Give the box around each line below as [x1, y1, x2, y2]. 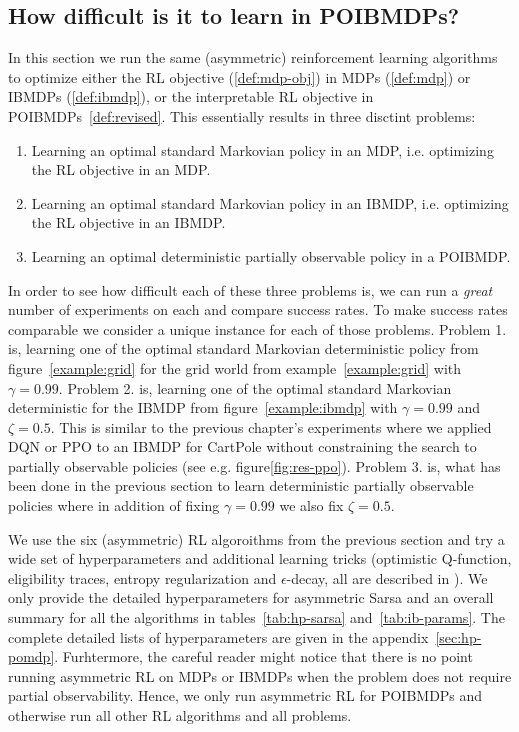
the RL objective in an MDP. [31, 159, 211, 180]
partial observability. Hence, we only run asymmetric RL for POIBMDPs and [8, 685, 483, 706]
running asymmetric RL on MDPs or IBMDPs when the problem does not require [8, 665, 512, 686]
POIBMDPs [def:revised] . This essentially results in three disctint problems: [8, 105, 476, 126]
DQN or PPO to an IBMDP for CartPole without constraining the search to [8, 436, 477, 457]
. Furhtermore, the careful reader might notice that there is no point [54, 646, 473, 667]
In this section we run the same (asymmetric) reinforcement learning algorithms [8, 47, 498, 68]
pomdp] [8, 646, 55, 667]
